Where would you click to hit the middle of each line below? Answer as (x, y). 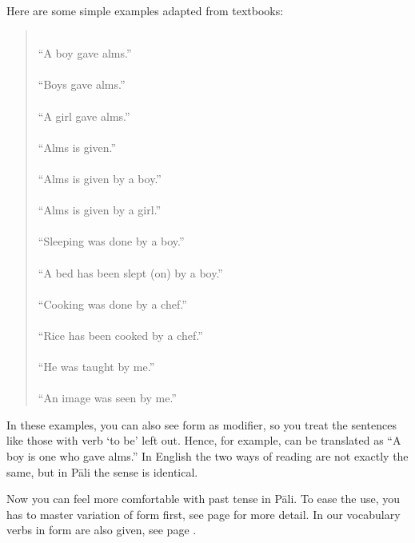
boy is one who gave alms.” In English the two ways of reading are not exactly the (207, 456)
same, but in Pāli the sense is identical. (102, 471)
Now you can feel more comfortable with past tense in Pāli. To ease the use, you (204, 499)
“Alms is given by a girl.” (100, 210)
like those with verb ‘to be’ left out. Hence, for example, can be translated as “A (204, 440)
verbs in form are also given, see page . (102, 530)
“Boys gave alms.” (82, 84)
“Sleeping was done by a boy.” (111, 241)
